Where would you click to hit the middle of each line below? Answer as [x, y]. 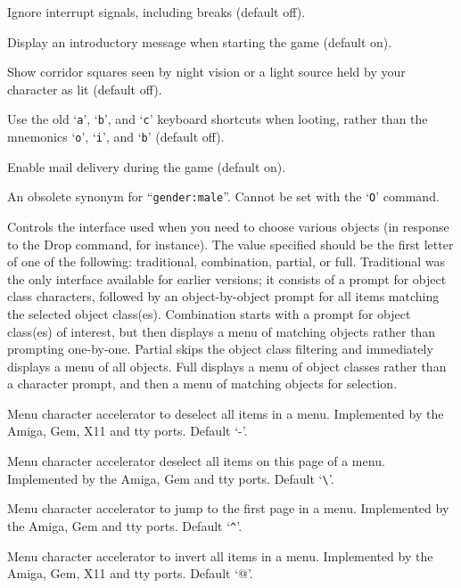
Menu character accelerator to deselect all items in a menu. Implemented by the [226, 413]
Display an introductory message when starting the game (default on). [200, 41]
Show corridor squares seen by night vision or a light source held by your [206, 72]
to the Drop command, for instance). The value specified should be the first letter [230, 244]
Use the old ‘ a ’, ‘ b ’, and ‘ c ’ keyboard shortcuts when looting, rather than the [218, 119]
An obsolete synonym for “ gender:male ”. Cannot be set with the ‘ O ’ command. [223, 196]
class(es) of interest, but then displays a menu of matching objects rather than [222, 331]
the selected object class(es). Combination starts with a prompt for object [209, 313]
